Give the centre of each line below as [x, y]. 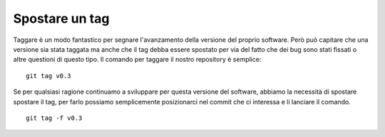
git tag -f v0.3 [54, 118]
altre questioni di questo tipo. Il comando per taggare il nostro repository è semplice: [137, 60]
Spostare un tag [61, 18]
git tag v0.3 [48, 76]
